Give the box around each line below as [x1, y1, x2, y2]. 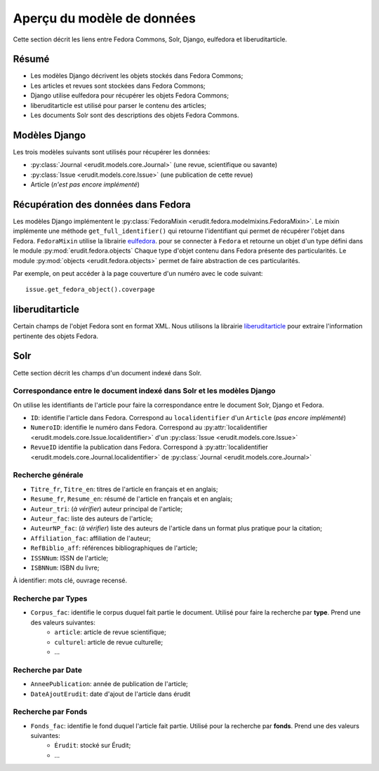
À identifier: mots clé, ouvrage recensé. [13, 576, 128, 585]
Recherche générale [13, 470, 84, 480]
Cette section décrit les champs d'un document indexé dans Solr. [13, 368, 202, 377]
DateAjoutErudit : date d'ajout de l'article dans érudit [30, 690, 191, 698]
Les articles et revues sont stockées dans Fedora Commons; [30, 81, 206, 90]
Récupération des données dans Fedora [13, 199, 191, 210]
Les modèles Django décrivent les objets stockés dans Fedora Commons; [30, 72, 244, 80]
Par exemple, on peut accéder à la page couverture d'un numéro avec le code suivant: [13, 269, 263, 277]
